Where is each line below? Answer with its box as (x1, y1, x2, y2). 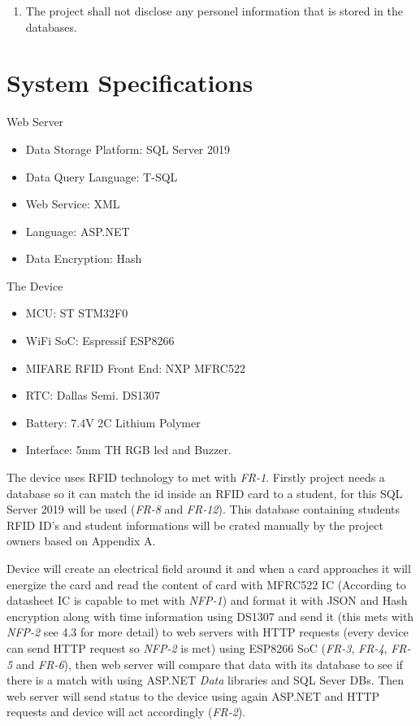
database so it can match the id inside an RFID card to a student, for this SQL (6, 484, 403, 501)
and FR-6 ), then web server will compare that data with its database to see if (15, 655, 403, 672)
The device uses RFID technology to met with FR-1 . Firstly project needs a (6, 469, 385, 486)
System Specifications (6, 66, 253, 99)
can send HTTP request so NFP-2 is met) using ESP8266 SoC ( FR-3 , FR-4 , (6, 639, 388, 656)
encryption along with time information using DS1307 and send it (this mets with (6, 607, 414, 624)
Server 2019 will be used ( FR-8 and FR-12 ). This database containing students (6, 501, 401, 518)
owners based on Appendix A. (6, 532, 156, 549)
